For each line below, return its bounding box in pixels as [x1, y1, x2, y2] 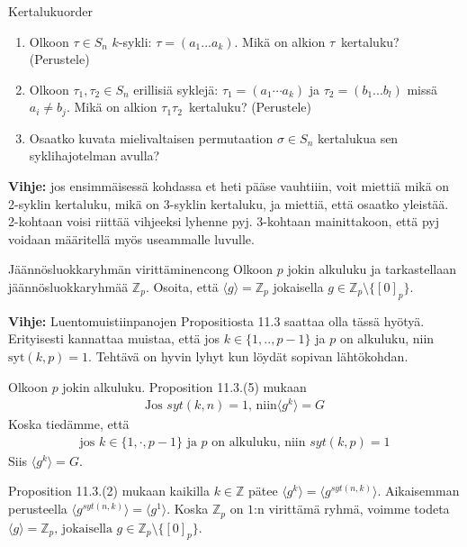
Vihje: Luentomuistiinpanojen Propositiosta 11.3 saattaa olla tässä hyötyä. [8, 311, 425, 330]
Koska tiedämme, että [8, 415, 130, 433]
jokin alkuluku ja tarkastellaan [287, 260, 457, 278]
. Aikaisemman [377, 481, 460, 500]
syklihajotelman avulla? [29, 146, 160, 165]
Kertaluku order [8, 2, 93, 20]
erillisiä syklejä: [133, 79, 219, 98]
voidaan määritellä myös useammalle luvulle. [8, 229, 255, 248]
